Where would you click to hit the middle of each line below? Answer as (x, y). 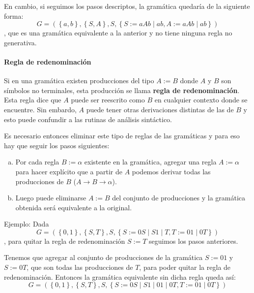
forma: (14, 16)
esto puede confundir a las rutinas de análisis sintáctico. (88, 119)
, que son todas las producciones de (80, 267)
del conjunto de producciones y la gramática (179, 198)
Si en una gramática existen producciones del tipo (79, 81)
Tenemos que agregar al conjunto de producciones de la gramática (103, 257)
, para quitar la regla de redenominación (65, 241)
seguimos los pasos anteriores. (194, 241)
